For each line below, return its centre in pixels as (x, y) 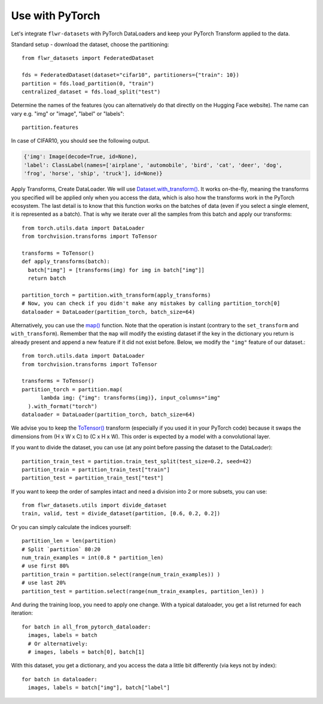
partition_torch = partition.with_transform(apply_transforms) (116, 295)
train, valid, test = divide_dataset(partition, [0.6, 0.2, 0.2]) (121, 513)
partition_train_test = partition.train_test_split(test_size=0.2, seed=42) (137, 461)
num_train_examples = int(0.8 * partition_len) (93, 558)
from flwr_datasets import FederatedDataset (88, 58)
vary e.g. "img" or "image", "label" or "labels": (68, 113)
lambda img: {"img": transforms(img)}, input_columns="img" (130, 398)
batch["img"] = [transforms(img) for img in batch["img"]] (116, 270)
